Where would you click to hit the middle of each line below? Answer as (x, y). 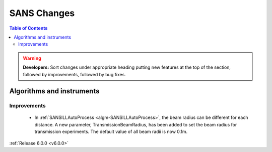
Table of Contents (28, 28)
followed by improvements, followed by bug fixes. (74, 74)
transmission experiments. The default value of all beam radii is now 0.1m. (111, 132)
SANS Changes (42, 13)
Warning (32, 58)
